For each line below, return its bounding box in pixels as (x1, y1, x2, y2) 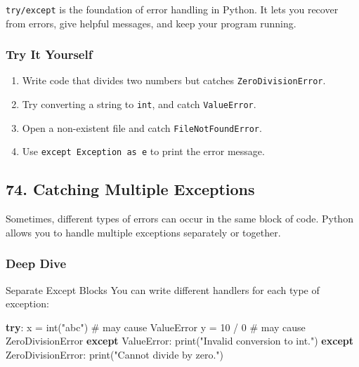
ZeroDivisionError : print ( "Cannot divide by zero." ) (6, 347, 223, 362)
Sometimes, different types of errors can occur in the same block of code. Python (6, 211, 353, 226)
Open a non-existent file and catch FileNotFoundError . (22, 120, 262, 135)
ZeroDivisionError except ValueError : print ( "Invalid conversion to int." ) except (6, 333, 353, 348)
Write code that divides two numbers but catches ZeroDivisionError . (22, 73, 326, 88)
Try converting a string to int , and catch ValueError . (22, 97, 256, 112)
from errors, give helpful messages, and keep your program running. (6, 15, 296, 30)
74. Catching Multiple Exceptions (6, 178, 255, 200)
